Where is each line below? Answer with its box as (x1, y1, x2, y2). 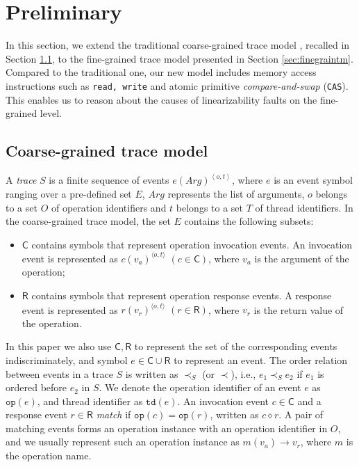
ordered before (6, 380, 67, 395)
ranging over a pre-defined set (6, 186, 132, 200)
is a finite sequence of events (49, 173, 169, 187)
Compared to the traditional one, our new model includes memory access (6, 65, 317, 79)
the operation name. (6, 448, 92, 463)
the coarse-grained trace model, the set (6, 214, 171, 228)
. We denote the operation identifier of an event (99, 380, 301, 395)
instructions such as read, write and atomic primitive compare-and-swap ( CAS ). (6, 78, 349, 93)
